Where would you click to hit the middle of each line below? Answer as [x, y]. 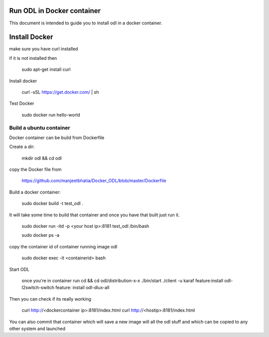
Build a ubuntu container [40, 128]
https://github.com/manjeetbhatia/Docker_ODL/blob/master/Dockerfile [94, 181]
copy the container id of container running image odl [63, 246]
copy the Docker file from [35, 169]
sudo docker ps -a [41, 235]
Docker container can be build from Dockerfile [57, 138]
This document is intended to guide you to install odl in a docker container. [86, 23]
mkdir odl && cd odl [42, 158]
